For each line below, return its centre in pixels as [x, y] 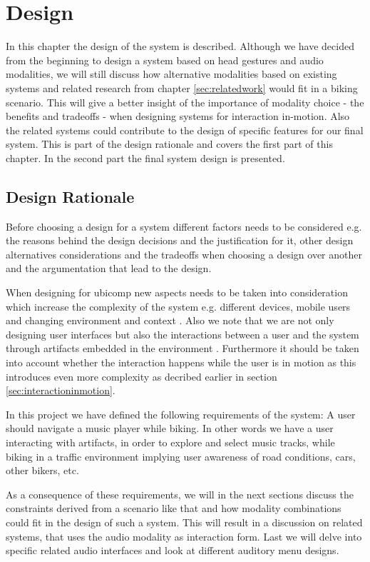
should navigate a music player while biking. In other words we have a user [170, 428]
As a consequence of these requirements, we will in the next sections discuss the [180, 494]
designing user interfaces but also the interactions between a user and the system [183, 334]
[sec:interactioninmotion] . [61, 390]
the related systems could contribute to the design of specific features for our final [185, 130]
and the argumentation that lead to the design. [109, 268]
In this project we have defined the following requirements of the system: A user [181, 414]
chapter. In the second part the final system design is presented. [145, 157]
